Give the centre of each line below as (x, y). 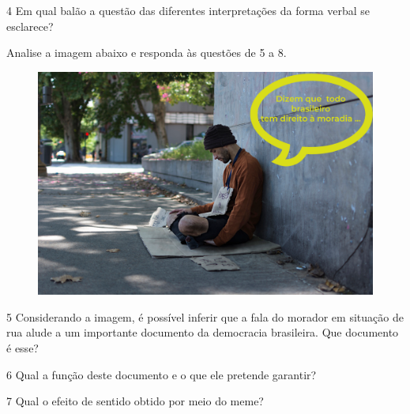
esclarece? (30, 26)
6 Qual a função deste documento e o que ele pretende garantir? (162, 374)
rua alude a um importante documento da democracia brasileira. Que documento (203, 332)
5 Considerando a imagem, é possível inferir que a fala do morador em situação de (205, 316)
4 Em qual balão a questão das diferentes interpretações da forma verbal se (188, 10)
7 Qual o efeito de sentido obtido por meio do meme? (135, 401)
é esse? (23, 347)
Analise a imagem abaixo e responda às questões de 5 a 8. (147, 53)
